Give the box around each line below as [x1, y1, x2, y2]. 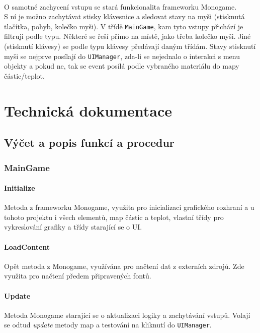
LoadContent [4, 241, 50, 252]
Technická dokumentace [4, 100, 172, 121]
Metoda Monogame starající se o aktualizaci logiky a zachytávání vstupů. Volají [4, 309, 250, 320]
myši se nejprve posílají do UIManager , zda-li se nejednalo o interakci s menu [4, 50, 240, 61]
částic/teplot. [4, 70, 45, 81]
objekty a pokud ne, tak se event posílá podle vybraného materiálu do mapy [4, 61, 239, 71]
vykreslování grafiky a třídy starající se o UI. [4, 221, 142, 232]
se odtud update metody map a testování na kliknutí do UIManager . [4, 319, 212, 330]
